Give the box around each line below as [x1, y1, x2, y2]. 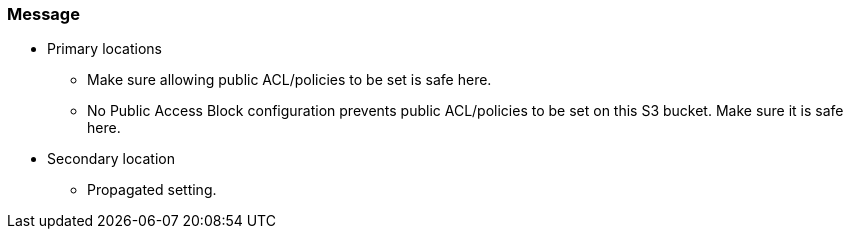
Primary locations [47, 40, 162, 58]
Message [7, 4, 80, 24]
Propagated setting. [87, 181, 217, 199]
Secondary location [47, 150, 175, 168]
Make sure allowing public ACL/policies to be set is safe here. [87, 71, 492, 89]
